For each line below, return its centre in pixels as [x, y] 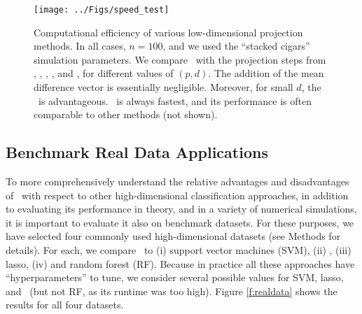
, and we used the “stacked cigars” [236, 46]
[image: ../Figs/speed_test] [102, 10]
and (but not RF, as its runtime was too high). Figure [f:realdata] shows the [172, 291]
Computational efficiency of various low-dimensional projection [168, 32]
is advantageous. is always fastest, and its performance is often [175, 100]
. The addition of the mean [266, 73]
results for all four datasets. [65, 305]
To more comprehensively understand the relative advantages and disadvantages [177, 181]
